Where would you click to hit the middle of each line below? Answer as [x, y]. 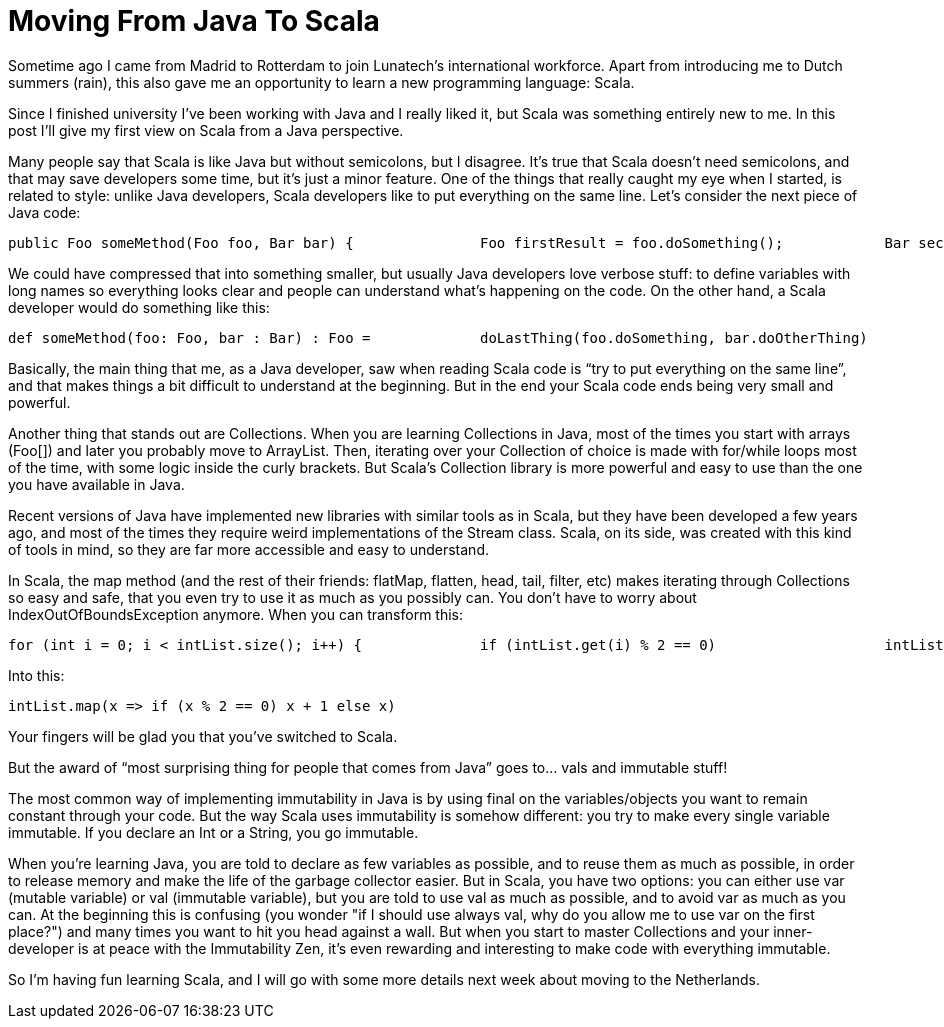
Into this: [36, 675]
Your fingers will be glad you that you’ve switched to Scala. [203, 736]
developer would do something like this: [139, 307]
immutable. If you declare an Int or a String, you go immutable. [213, 832]
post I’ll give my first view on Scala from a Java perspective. [206, 130]
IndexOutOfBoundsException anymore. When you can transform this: [236, 614]
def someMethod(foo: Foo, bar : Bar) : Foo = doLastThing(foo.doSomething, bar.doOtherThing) [438, 337]
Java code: [44, 212]
